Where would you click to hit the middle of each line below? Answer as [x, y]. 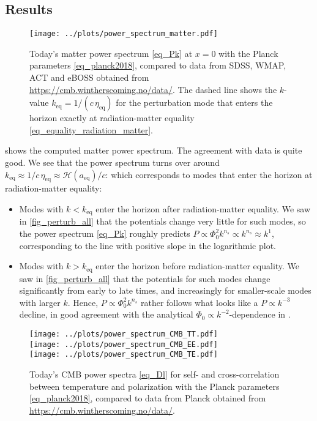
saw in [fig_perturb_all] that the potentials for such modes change [145, 278]
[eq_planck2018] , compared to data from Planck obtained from [148, 398]
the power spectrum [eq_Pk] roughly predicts [105, 233]
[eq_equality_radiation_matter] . [91, 129]
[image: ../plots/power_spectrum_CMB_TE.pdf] [124, 355]
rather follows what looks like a [199, 302]
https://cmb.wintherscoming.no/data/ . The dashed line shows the [153, 89]
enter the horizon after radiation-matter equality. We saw [203, 209]
